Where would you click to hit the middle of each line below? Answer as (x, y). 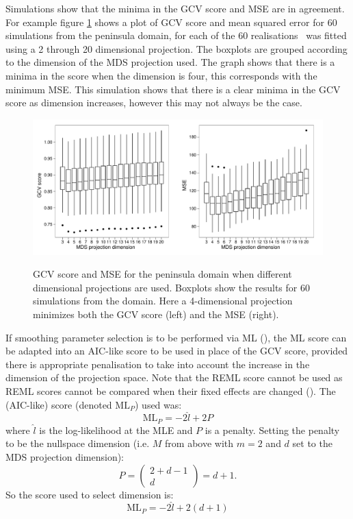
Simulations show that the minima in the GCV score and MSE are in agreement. (175, 8)
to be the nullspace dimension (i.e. (78, 443)
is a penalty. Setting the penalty (272, 430)
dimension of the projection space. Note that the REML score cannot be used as (174, 377)
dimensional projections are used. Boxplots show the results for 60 (171, 287)
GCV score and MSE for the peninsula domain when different (162, 274)
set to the (312, 443)
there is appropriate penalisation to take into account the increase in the (158, 364)
